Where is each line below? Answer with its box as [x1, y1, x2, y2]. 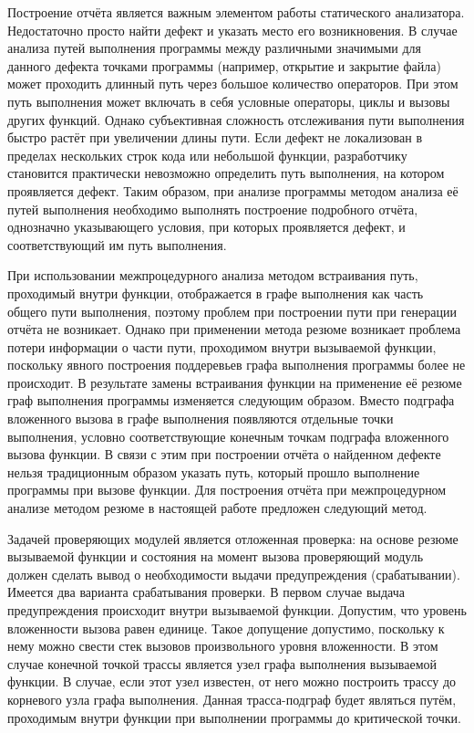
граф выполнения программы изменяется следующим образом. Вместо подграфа [7, 391, 455, 410]
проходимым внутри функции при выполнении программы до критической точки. [7, 707, 461, 727]
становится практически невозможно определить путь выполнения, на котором [7, 163, 445, 183]
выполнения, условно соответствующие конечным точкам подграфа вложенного [7, 426, 449, 445]
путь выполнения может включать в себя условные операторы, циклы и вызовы [7, 91, 450, 110]
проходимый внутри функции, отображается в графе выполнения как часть [7, 283, 424, 302]
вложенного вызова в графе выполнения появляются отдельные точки [7, 409, 394, 428]
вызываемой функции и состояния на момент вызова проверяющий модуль [7, 547, 424, 566]
